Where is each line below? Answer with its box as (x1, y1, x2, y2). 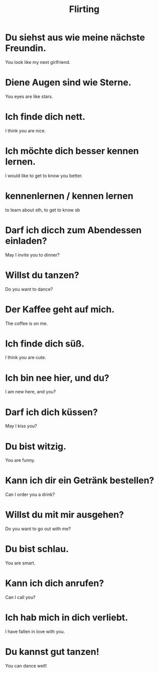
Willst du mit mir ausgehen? (5, 509, 124, 521)
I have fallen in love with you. (5, 628, 65, 634)
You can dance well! (5, 662, 47, 668)
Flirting (69, 4, 100, 15)
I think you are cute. (5, 355, 46, 361)
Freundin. (5, 43, 47, 54)
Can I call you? (5, 595, 36, 600)
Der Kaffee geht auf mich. (5, 303, 115, 315)
